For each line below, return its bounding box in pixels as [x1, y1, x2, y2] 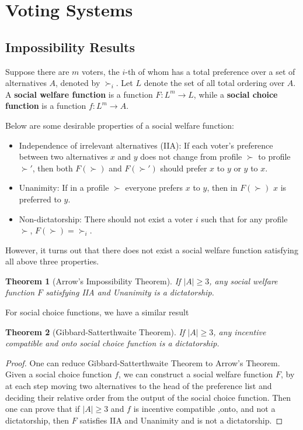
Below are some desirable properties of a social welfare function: [5, 119, 234, 131]
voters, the [82, 65, 120, 77]
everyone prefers [125, 181, 183, 194]
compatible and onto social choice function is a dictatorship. [5, 337, 220, 349]
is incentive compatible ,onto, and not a [133, 403, 276, 415]
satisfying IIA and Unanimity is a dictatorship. [46, 286, 214, 298]
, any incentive [213, 325, 266, 338]
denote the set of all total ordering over [144, 77, 285, 89]
